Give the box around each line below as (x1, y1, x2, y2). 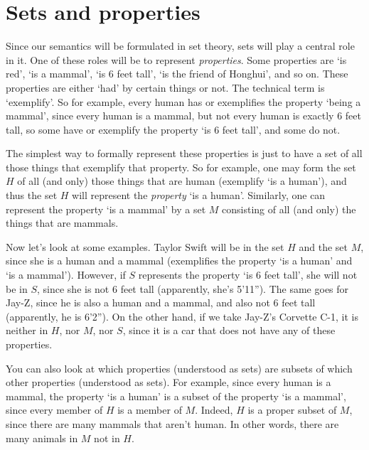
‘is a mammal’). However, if (6, 267, 126, 282)
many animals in (6, 430, 78, 445)
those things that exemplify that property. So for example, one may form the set (6, 159, 356, 174)
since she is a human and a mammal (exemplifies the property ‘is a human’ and (6, 253, 353, 268)
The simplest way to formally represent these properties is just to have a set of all (6, 146, 363, 161)
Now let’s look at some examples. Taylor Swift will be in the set (6, 239, 284, 254)
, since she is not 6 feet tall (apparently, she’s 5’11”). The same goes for (37, 281, 349, 296)
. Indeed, (195, 402, 233, 417)
